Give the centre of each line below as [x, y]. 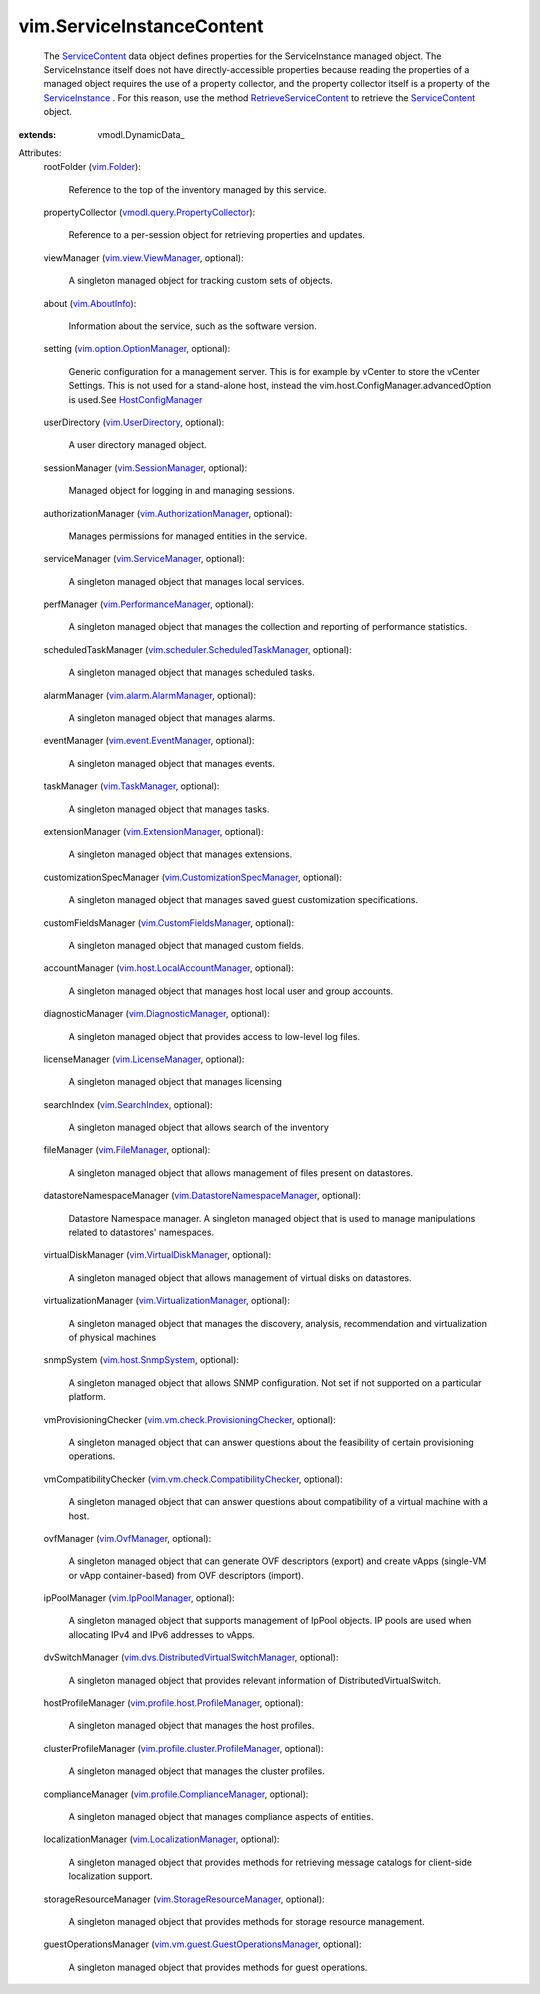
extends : [37, 134]
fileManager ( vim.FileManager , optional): [127, 1150]
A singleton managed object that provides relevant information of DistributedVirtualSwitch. [255, 1680]
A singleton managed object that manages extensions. [180, 854]
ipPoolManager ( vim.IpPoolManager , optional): [139, 1598]
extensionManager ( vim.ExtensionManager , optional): [153, 831]
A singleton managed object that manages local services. [186, 581]
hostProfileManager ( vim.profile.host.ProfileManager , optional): [173, 1703]
